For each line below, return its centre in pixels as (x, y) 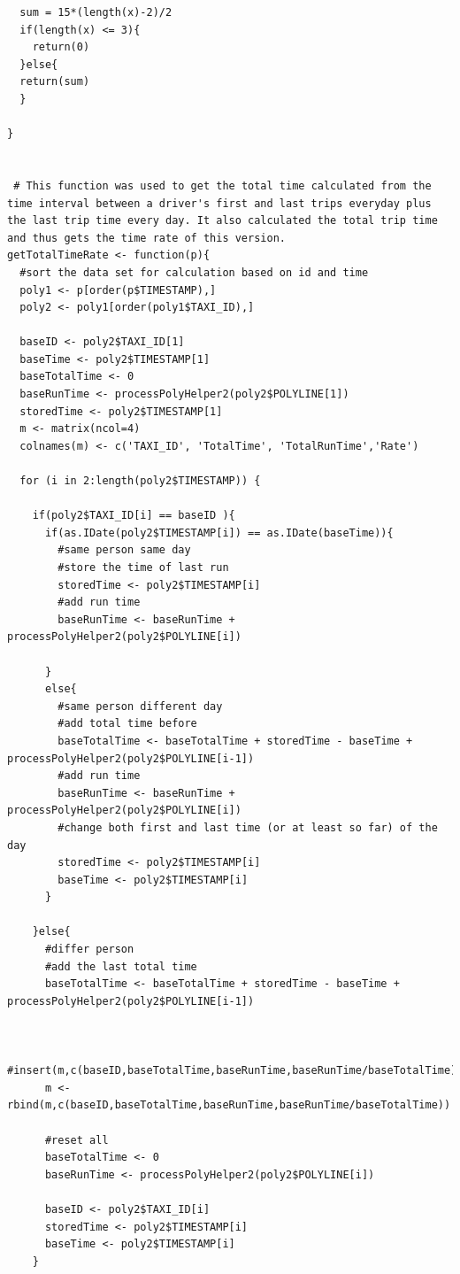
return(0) (61, 47)
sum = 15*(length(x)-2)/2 (96, 12)
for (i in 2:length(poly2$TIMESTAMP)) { (140, 481)
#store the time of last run (143, 568)
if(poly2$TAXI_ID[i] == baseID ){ (134, 516)
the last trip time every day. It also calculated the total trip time (222, 221)
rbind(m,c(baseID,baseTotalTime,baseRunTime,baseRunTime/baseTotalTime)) (229, 1105)
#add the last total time (121, 966)
